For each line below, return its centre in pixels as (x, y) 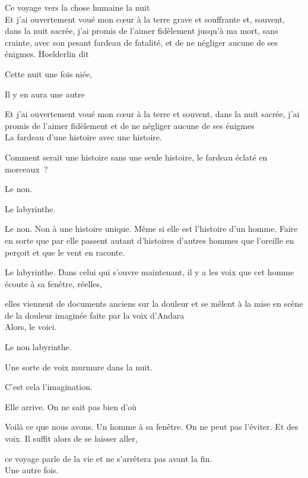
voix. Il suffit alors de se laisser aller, (71, 438)
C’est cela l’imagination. (49, 387)
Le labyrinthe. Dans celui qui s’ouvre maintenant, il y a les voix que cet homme (150, 272)
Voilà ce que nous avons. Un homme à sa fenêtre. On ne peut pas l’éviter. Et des (152, 427)
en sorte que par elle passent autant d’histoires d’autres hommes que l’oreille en (150, 240)
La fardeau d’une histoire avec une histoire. (83, 137)
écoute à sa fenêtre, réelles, (53, 283)
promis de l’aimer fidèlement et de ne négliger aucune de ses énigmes (130, 125)
